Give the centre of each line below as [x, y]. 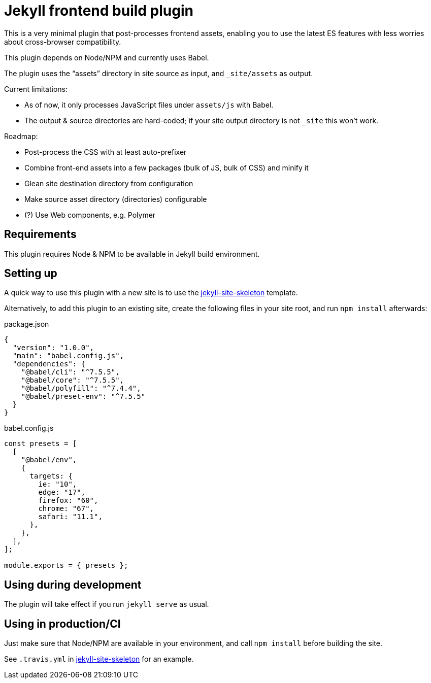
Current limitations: [36, 89]
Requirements [40, 234]
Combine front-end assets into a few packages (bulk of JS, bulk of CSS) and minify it [167, 167]
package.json [27, 324]
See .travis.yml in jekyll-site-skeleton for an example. [99, 659]
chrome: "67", [66, 509]
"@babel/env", [49, 460]
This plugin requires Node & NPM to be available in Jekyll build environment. [132, 254]
